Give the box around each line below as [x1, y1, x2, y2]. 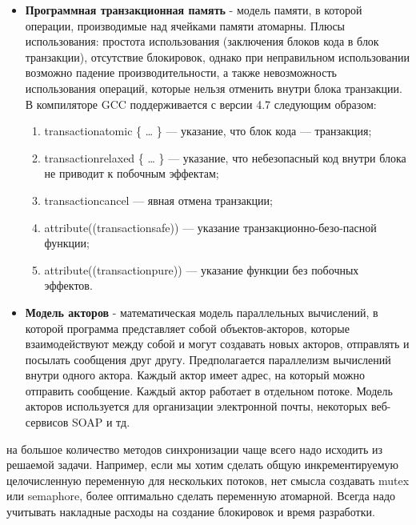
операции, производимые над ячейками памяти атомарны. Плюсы [25, 17, 346, 34]
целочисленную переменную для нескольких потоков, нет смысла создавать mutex [6, 471, 410, 488]
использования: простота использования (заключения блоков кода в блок [25, 33, 379, 50]
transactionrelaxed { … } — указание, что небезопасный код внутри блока [44, 149, 406, 166]
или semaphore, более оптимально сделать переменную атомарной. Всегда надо [6, 487, 396, 504]
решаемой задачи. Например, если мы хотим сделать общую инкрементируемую [6, 456, 398, 473]
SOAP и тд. [71, 414, 130, 431]
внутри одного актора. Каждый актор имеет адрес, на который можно [25, 367, 365, 383]
